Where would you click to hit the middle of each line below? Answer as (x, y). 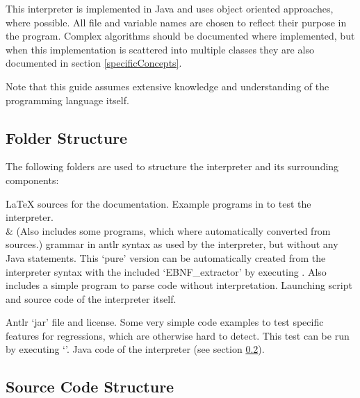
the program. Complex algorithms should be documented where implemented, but (180, 36)
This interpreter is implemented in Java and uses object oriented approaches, (170, 8)
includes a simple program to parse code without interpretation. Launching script (179, 285)
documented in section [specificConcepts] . (94, 63)
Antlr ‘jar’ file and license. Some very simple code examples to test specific (165, 322)
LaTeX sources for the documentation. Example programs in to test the (158, 203)
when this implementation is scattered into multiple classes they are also (160, 49)
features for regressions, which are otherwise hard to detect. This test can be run (178, 335)
